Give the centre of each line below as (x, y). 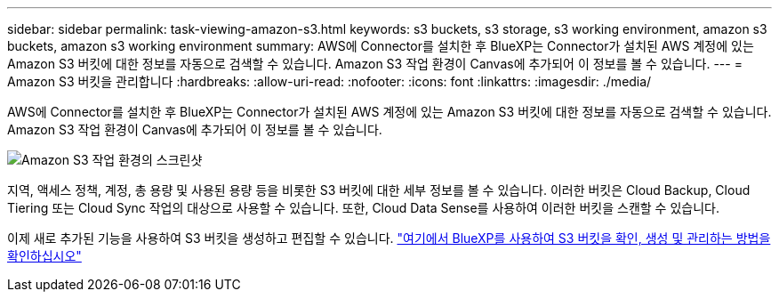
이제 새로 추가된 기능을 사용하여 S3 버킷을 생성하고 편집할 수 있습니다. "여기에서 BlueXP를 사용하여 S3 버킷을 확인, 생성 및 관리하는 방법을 (389, 238)
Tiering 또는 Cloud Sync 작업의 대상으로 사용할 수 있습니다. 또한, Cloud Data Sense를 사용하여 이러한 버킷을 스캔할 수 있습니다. (363, 208)
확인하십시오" (44, 256)
